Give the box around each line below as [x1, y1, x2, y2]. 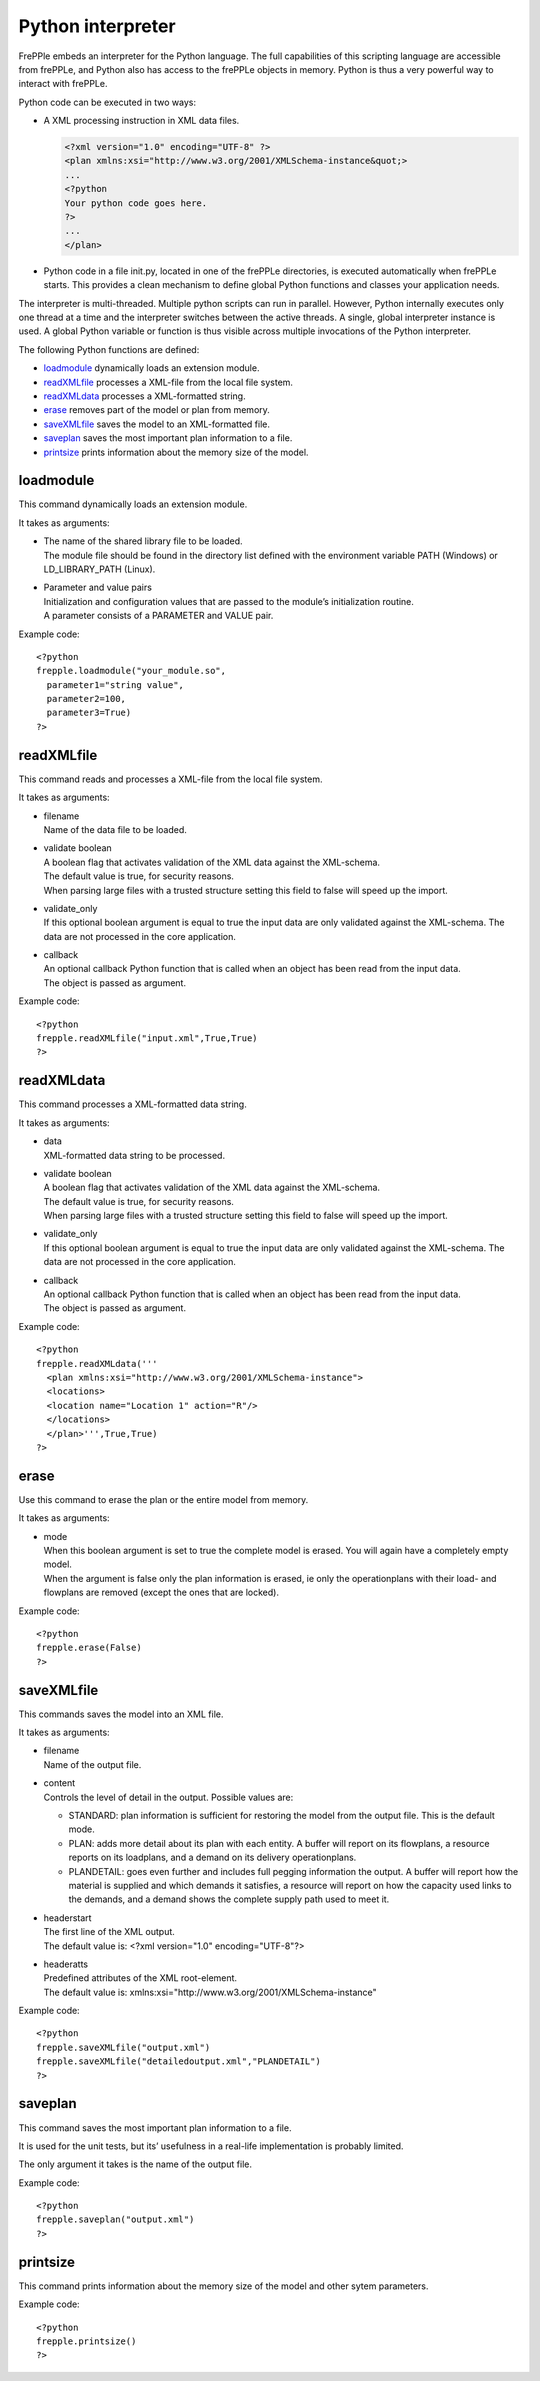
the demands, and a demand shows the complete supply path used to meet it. [68, 1893, 390, 1905]
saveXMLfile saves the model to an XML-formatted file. [43, 418, 270, 430]
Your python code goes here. [64, 197, 208, 209]
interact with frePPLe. [18, 78, 108, 90]
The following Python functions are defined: [18, 343, 200, 355]
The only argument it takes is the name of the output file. [18, 2158, 253, 2170]
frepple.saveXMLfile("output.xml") [36, 2041, 211, 2053]
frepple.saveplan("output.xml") [36, 2214, 195, 2225]
